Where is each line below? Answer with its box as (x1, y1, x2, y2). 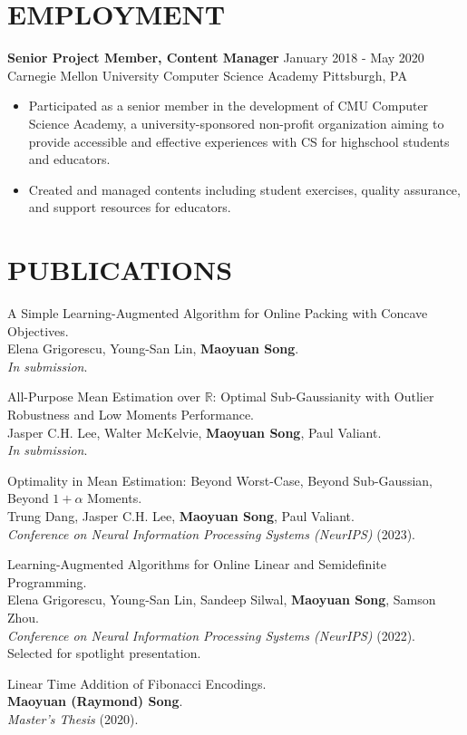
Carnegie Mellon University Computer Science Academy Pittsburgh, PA (7, 65, 407, 84)
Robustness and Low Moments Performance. (7, 404, 255, 423)
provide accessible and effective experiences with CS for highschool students (28, 131, 450, 150)
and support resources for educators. (28, 198, 231, 217)
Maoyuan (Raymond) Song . (7, 691, 183, 711)
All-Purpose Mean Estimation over (7, 387, 200, 406)
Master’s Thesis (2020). (7, 709, 139, 728)
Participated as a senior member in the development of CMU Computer (28, 96, 429, 115)
